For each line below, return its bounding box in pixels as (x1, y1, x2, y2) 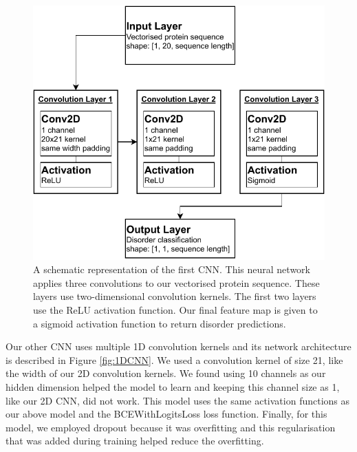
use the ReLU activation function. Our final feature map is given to (33, 303, 318, 317)
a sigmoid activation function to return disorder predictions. (33, 316, 286, 330)
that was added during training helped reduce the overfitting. (6, 433, 264, 448)
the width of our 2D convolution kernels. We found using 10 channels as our (6, 366, 326, 380)
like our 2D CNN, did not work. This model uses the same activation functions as (6, 393, 350, 407)
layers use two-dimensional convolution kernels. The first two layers (33, 289, 316, 303)
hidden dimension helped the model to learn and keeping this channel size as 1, (6, 380, 340, 394)
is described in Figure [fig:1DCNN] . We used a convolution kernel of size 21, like (6, 352, 343, 367)
